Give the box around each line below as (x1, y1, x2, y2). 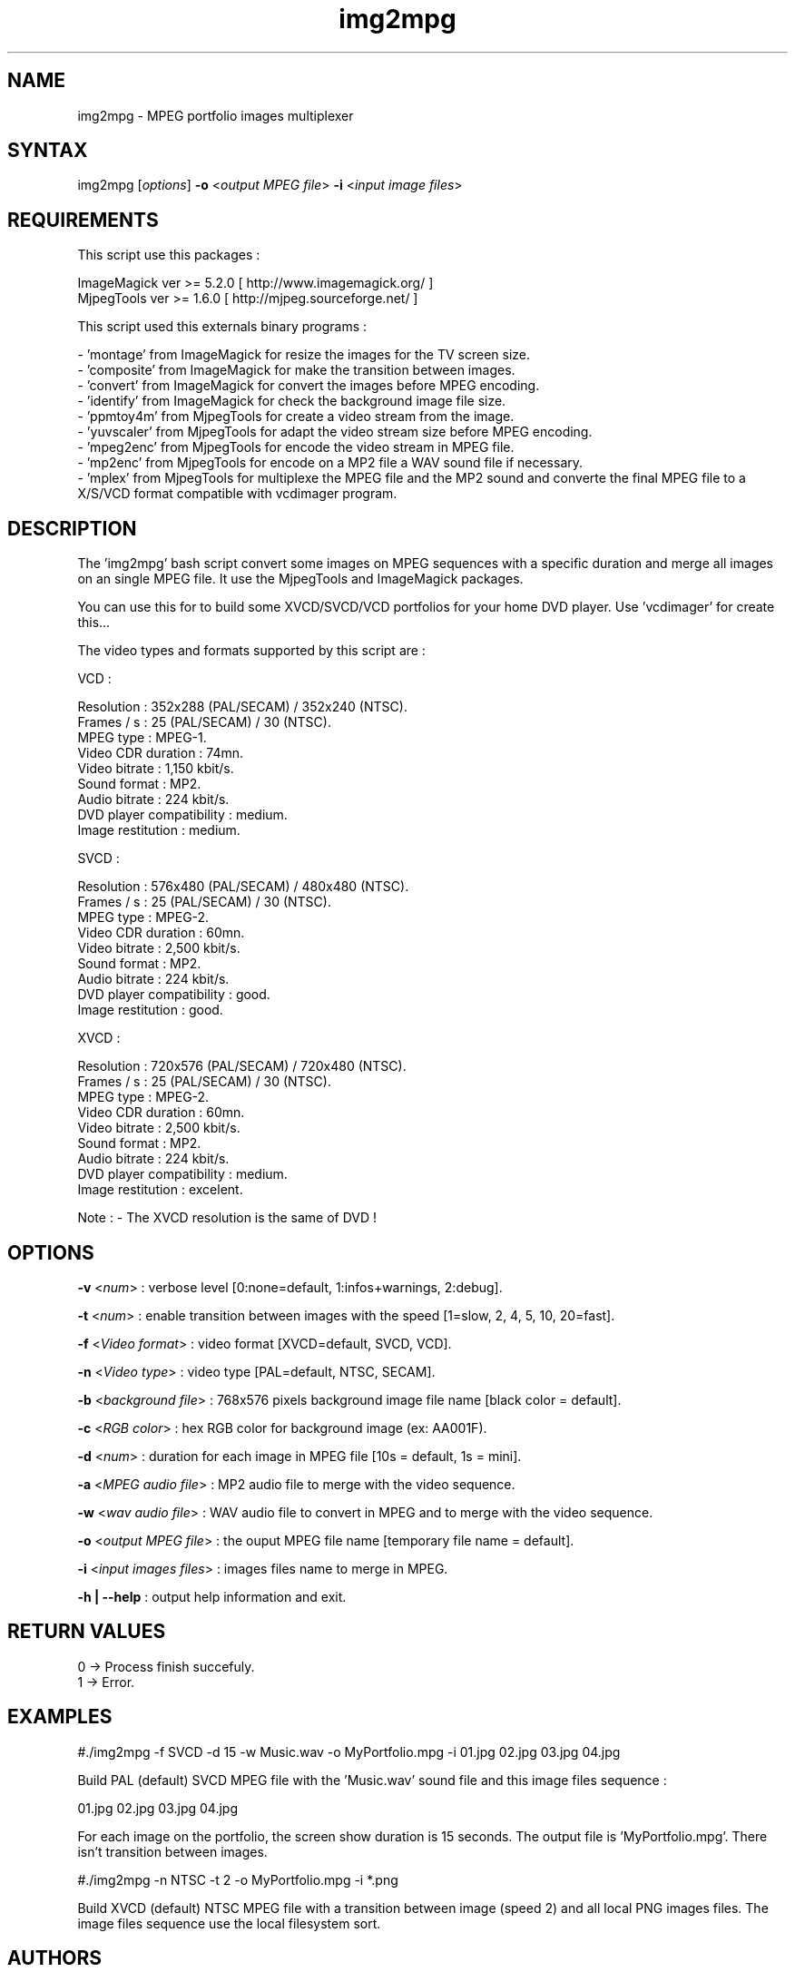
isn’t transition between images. (77, 1843, 268, 1859)
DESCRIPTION (7, 516, 137, 540)
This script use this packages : (77, 247, 260, 263)
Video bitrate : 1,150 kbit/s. (77, 760, 234, 777)
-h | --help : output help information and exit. (77, 1588, 347, 1604)
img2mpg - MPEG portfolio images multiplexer (77, 107, 354, 123)
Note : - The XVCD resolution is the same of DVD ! (77, 1210, 378, 1226)
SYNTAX (7, 139, 88, 162)
